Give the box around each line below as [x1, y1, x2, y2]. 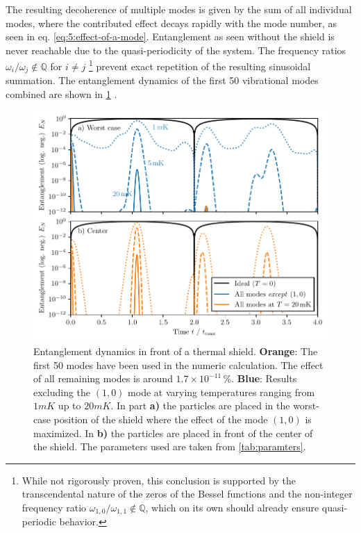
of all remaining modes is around [33, 371, 173, 386]
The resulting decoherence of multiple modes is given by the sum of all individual [6, 2, 352, 16]
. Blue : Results [231, 371, 297, 386]
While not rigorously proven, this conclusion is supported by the [22, 473, 296, 487]
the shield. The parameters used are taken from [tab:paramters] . [33, 439, 306, 454]
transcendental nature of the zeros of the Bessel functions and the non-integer [22, 486, 353, 501]
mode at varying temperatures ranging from [128, 384, 315, 399]
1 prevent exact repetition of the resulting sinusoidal [88, 57, 311, 74]
